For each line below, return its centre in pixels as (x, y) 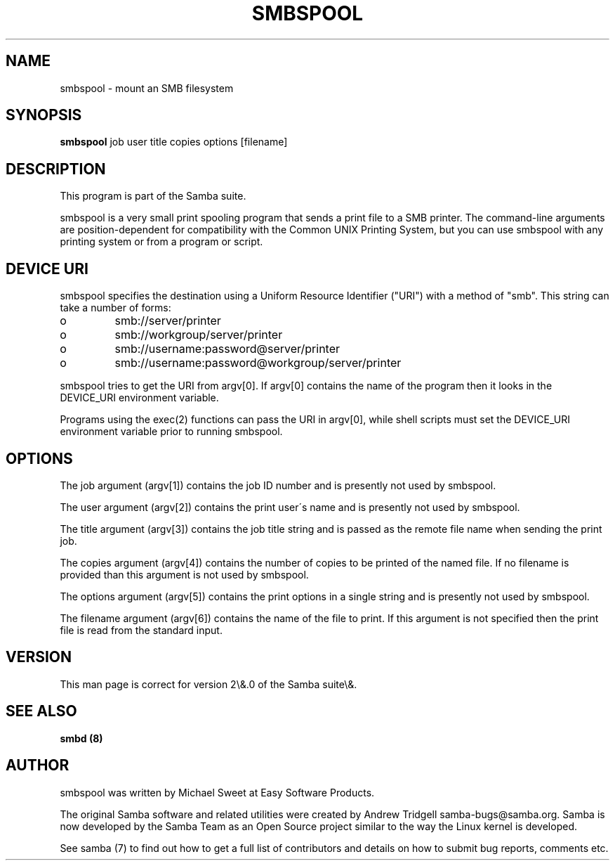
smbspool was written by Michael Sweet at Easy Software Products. (217, 792)
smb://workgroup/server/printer (199, 335)
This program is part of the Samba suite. (153, 196)
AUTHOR (38, 765)
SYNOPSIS (44, 115)
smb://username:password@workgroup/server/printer (258, 363)
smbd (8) (81, 738)
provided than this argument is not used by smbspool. (184, 574)
